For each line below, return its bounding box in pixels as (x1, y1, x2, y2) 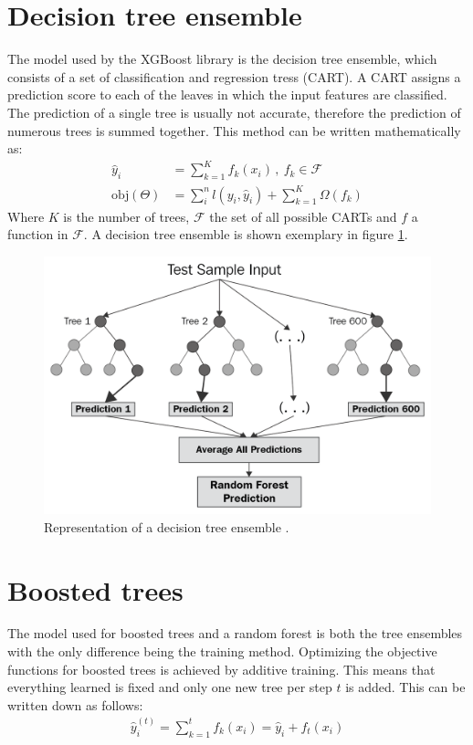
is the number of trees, (63, 206, 190, 226)
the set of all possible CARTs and (209, 206, 397, 226)
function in (7, 225, 68, 244)
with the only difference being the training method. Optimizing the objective (7, 642, 437, 661)
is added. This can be (345, 677, 466, 697)
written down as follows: (7, 695, 143, 714)
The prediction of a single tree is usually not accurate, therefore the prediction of (7, 102, 461, 121)
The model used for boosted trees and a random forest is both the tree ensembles (7, 624, 463, 643)
